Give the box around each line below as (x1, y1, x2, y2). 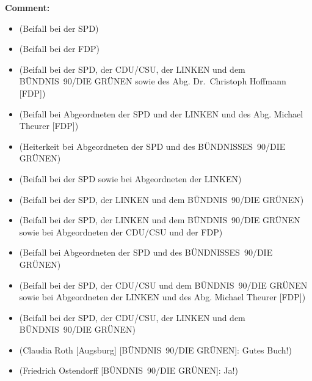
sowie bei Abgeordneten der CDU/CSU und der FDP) (19, 225, 223, 238)
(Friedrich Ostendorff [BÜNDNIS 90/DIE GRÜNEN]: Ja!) (19, 364, 238, 377)
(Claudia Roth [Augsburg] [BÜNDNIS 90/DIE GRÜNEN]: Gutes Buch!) (19, 343, 292, 356)
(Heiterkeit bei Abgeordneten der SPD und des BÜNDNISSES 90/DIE (19, 139, 286, 152)
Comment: (5, 1, 50, 13)
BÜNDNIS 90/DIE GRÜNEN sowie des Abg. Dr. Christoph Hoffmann (19, 75, 286, 87)
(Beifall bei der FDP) (19, 42, 100, 55)
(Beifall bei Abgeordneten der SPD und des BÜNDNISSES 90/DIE (19, 246, 273, 259)
